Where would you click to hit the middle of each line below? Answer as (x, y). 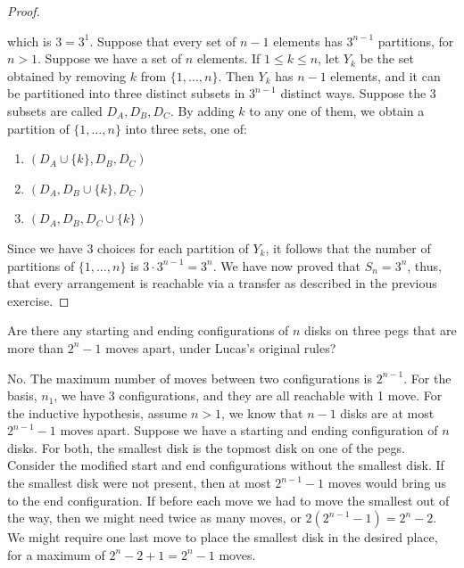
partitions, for (416, 41)
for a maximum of (56, 554)
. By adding (202, 110)
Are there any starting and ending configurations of (148, 330)
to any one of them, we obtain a (337, 110)
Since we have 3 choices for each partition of (128, 247)
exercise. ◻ (38, 300)
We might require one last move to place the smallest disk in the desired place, (223, 537)
